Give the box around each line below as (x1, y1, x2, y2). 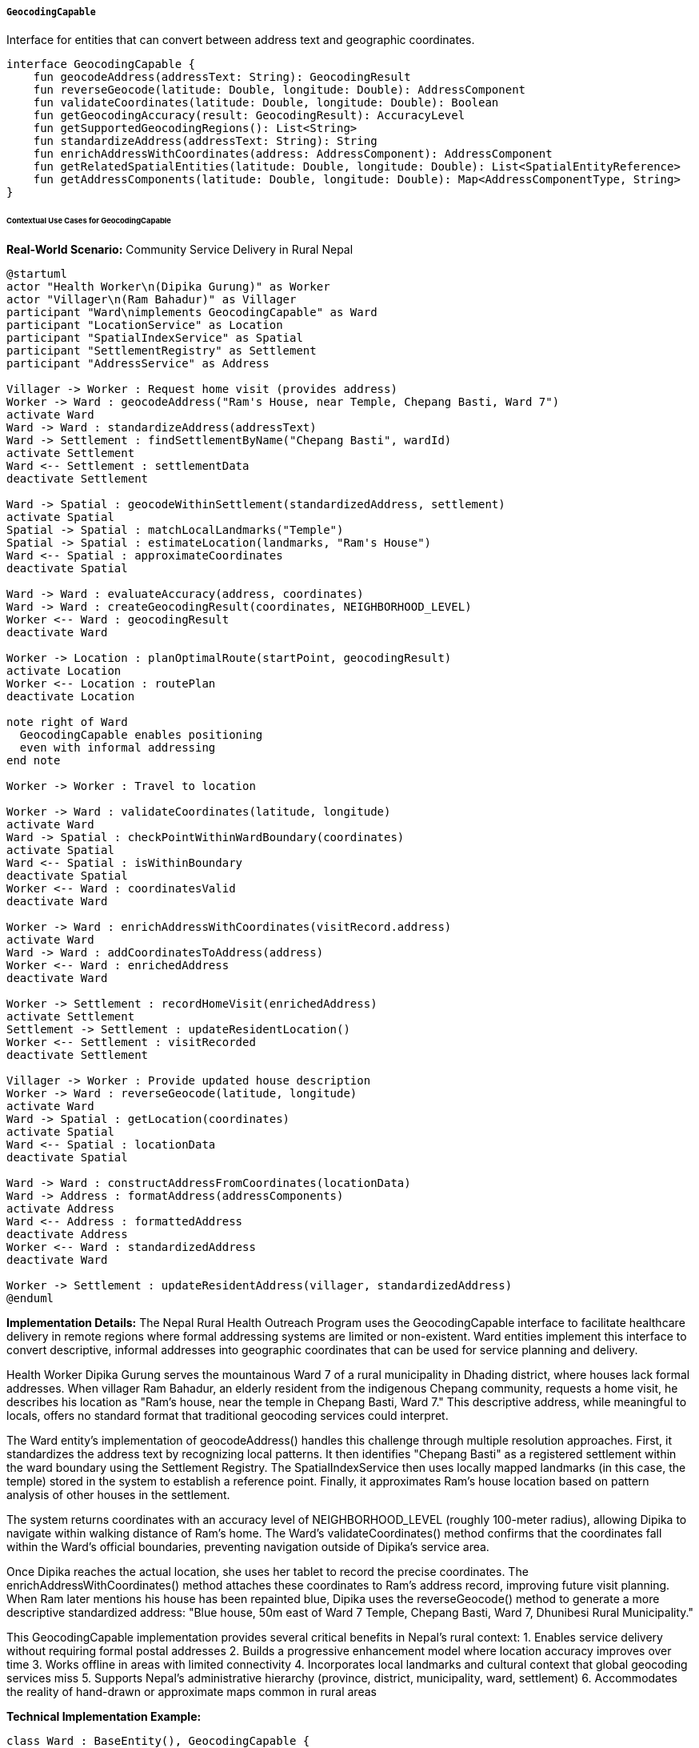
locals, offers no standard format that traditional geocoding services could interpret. (6, 1409, 449, 1423)
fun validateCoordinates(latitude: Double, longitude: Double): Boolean (33, 96, 499, 110)
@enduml (6, 1292, 54, 1305)
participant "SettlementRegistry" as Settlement (6, 344, 317, 358)
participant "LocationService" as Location (6, 319, 283, 332)
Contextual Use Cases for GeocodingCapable (6, 216, 171, 226)
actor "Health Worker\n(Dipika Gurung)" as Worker (6, 280, 330, 294)
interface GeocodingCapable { (6, 58, 196, 71)
